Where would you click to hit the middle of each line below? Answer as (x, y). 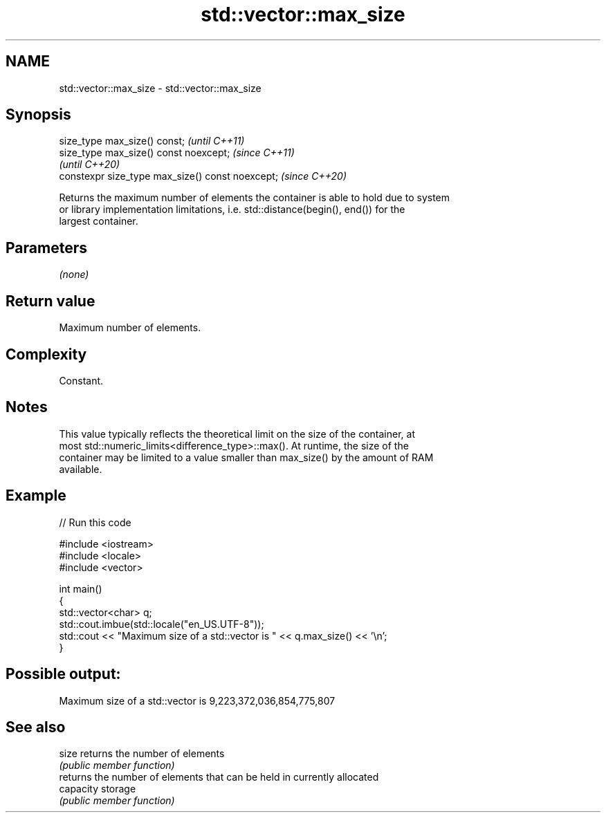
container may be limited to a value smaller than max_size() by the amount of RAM (246, 457)
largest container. (99, 221)
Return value (50, 301)
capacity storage (98, 789)
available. (81, 469)
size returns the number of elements (142, 754)
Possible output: (63, 674)
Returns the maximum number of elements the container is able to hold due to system (255, 198)
